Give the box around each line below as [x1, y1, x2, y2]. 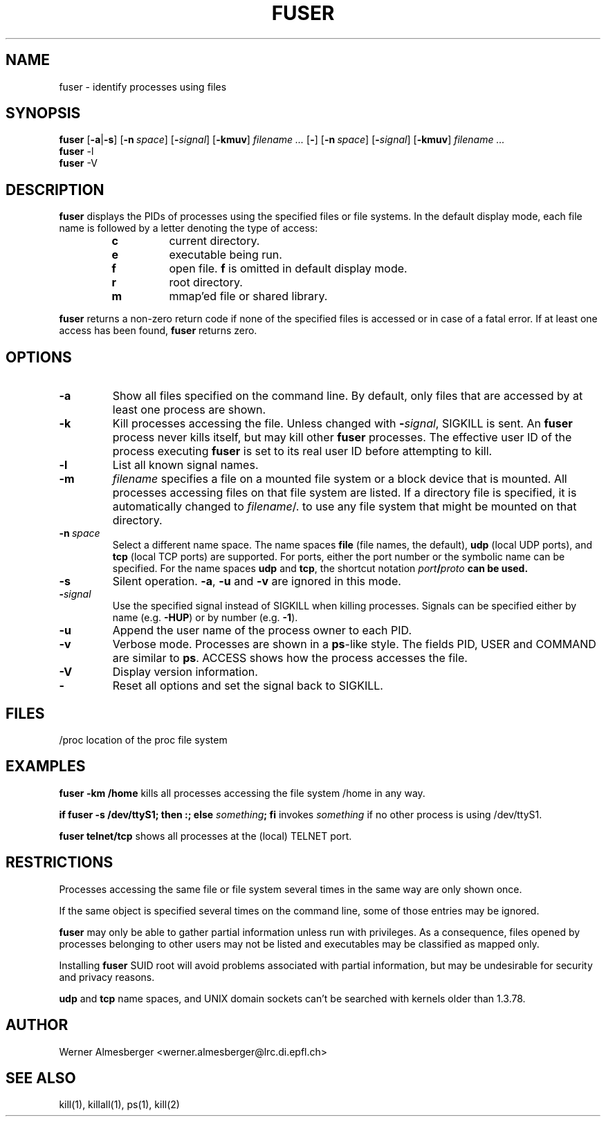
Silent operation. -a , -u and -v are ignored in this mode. [112, 574, 401, 589]
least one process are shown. [112, 403, 266, 417]
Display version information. [112, 665, 258, 679]
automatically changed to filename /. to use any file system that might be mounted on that [112, 499, 577, 514]
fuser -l [59, 145, 94, 158]
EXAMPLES [6, 757, 86, 775]
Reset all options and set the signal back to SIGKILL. [112, 679, 383, 693]
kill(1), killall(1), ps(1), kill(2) [59, 1098, 180, 1111]
